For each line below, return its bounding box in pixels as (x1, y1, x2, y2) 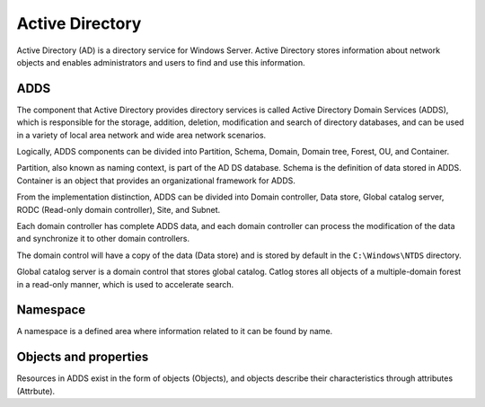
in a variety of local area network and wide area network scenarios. (16, 129, 267, 140)
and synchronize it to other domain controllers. (16, 234, 190, 244)
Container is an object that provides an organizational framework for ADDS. (16, 175, 296, 186)
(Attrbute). (16, 385, 56, 396)
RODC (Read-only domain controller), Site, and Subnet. (16, 204, 221, 215)
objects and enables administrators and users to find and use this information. (16, 57, 305, 67)
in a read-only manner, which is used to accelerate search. (16, 279, 234, 289)
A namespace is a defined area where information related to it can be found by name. (16, 326, 333, 337)
